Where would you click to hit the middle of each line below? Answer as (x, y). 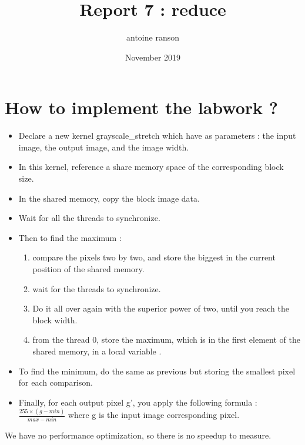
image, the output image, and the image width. (104, 147)
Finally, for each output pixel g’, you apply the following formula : (138, 402)
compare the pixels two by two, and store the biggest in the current (154, 257)
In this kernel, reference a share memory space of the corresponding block (151, 167)
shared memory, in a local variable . (97, 351)
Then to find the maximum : (70, 237)
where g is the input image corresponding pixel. (154, 415)
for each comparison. (56, 382)
